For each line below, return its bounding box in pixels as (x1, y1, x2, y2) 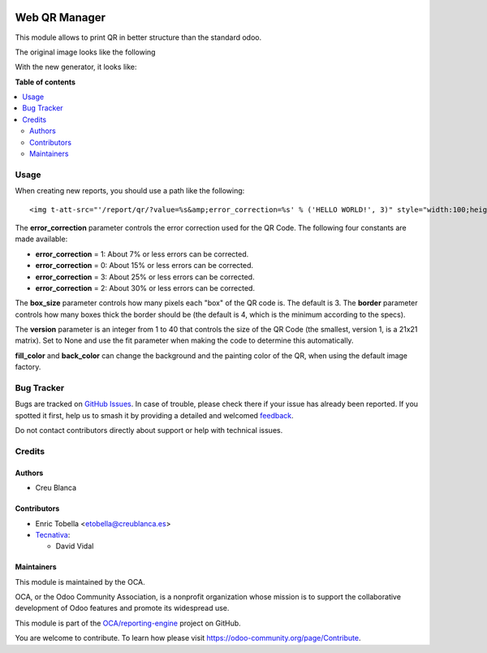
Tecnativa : (35, 530, 71, 539)
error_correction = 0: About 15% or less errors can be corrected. (35, 261, 254, 270)
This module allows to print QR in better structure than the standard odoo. (15, 32, 262, 42)
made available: (15, 234, 68, 244)
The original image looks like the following (15, 47, 156, 57)
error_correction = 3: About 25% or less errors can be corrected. (35, 272, 255, 282)
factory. (15, 362, 41, 372)
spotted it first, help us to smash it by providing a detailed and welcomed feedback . (15, 410, 294, 420)
